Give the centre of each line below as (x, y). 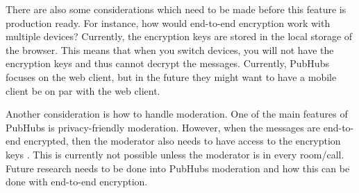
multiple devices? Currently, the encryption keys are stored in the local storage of (179, 36)
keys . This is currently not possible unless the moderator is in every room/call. (175, 154)
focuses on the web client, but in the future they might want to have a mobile (171, 76)
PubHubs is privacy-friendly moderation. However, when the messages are (163, 127)
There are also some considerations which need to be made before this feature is (176, 9)
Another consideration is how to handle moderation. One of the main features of (177, 114)
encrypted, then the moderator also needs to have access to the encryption (182, 141)
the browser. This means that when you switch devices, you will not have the (170, 49)
